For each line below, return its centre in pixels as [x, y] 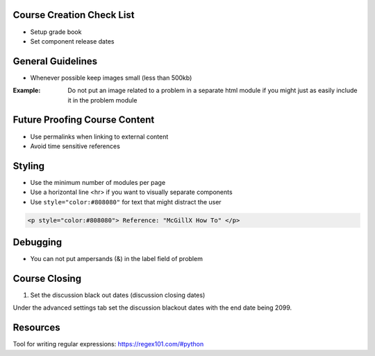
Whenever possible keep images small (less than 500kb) [111, 78]
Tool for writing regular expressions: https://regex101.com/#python [108, 344]
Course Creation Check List [74, 15]
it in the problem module [102, 100]
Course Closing [47, 278]
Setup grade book [56, 32]
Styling [29, 166]
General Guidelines [55, 61]
